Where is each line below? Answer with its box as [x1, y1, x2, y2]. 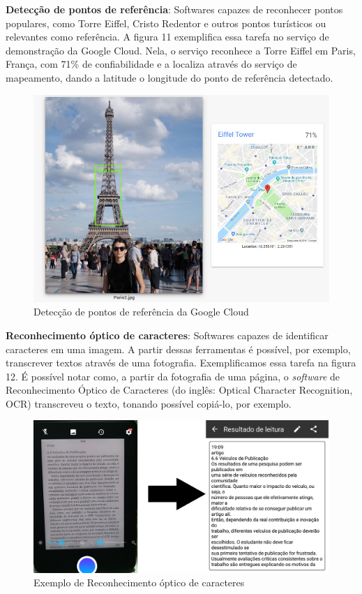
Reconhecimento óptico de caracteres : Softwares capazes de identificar [6, 327, 329, 342]
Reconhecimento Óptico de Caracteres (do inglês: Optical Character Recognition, [6, 383, 353, 397]
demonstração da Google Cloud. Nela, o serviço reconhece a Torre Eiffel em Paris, [6, 43, 356, 57]
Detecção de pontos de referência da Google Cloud [33, 304, 249, 319]
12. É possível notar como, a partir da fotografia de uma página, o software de [6, 369, 340, 383]
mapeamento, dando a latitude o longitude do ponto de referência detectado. [6, 70, 333, 84]
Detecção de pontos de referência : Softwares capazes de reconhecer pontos [6, 2, 343, 16]
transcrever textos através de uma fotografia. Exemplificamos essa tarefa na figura [6, 355, 356, 370]
